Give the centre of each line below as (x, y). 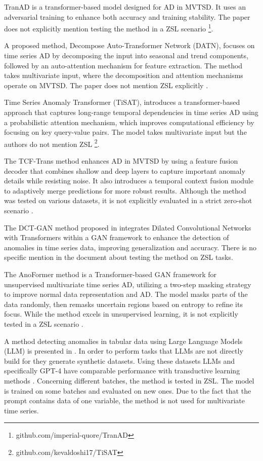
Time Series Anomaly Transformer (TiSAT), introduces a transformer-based (122, 102)
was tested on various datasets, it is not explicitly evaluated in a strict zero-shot (128, 200)
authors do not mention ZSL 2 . (52, 143)
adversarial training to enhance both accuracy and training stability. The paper (127, 16)
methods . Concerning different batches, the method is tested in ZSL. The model (129, 380)
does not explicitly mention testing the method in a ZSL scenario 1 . (109, 28)
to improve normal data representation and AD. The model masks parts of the (126, 294)
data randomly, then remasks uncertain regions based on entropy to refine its (123, 304)
